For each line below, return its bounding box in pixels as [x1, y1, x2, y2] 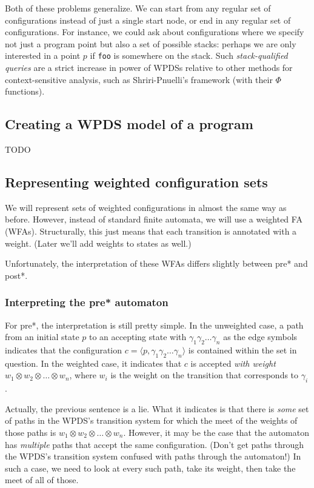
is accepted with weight [190, 356, 276, 369]
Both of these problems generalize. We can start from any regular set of [5, 2, 271, 14]
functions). [5, 85, 45, 98]
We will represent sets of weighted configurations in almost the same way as [5, 201, 287, 213]
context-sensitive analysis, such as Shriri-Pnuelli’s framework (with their [5, 73, 273, 85]
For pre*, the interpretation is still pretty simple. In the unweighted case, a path [5, 318, 304, 331]
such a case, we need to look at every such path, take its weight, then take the [5, 461, 296, 474]
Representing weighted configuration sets [5, 173, 268, 191]
